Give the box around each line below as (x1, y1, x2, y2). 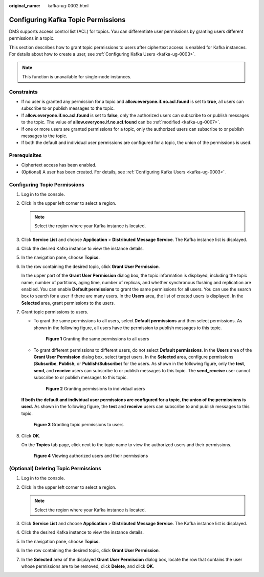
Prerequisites (9, 152, 42, 159)
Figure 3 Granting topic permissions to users (33, 422, 124, 428)
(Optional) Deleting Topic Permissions (9, 465, 101, 472)
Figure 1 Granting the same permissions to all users (45, 336, 149, 342)
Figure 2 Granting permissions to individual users (45, 385, 145, 391)
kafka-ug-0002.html (47, 3, 89, 8)
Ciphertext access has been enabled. (21, 162, 97, 168)
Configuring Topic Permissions (9, 181, 85, 188)
